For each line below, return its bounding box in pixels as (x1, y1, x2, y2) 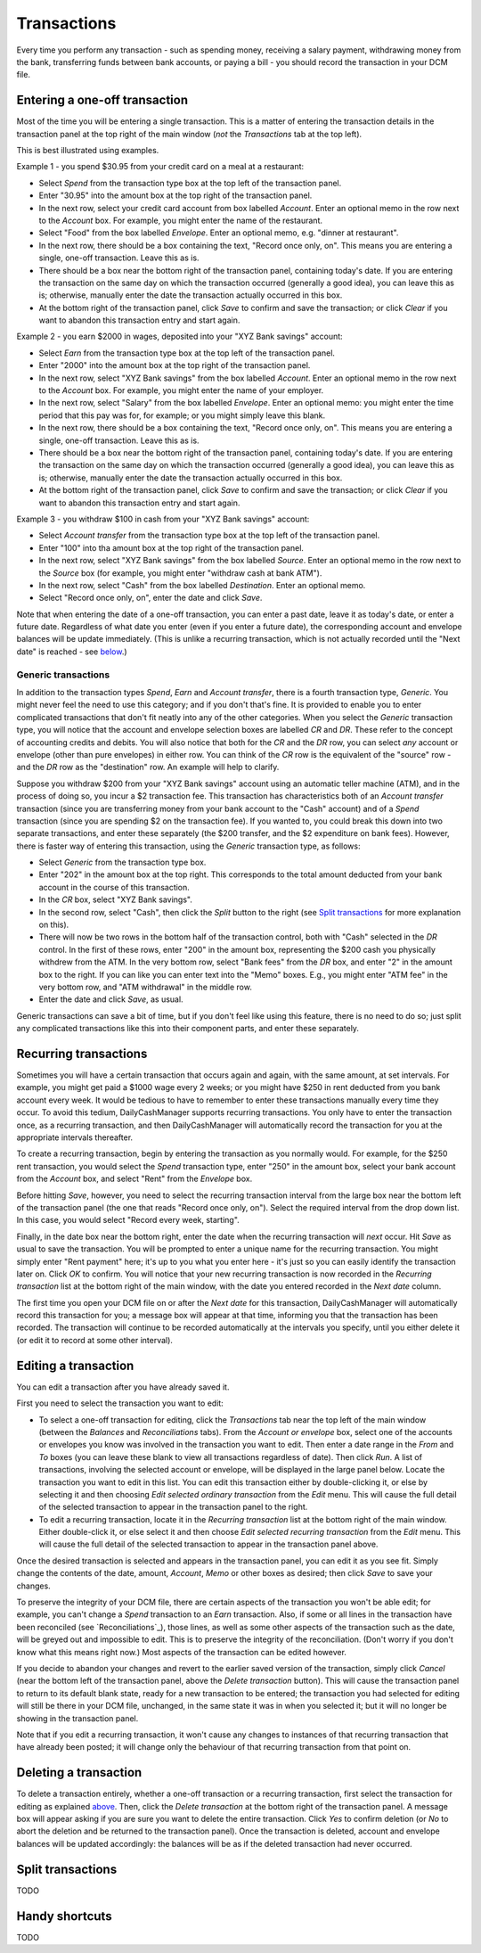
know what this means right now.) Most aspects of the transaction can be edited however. (16, 1646, 347, 1657)
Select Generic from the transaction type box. (38, 857, 207, 868)
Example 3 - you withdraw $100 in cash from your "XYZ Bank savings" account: (16, 513, 310, 524)
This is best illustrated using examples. (16, 145, 159, 156)
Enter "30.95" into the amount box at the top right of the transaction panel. (38, 190, 313, 201)
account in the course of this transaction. (38, 882, 191, 892)
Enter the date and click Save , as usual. (38, 994, 183, 1005)
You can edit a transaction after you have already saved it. (16, 1382, 230, 1392)
